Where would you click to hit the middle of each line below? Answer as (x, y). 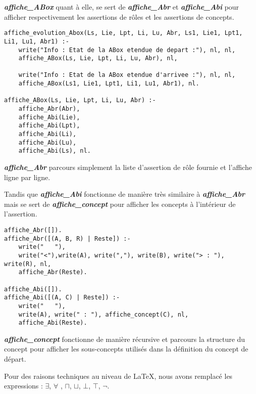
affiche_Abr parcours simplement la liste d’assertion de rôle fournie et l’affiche (128, 167)
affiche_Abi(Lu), (47, 142)
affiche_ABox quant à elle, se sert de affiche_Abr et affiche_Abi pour (122, 7)
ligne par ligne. (27, 177)
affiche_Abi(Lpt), (49, 126)
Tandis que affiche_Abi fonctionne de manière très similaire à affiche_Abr (124, 194)
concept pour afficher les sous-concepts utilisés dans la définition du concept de (126, 349)
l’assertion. (21, 214)
